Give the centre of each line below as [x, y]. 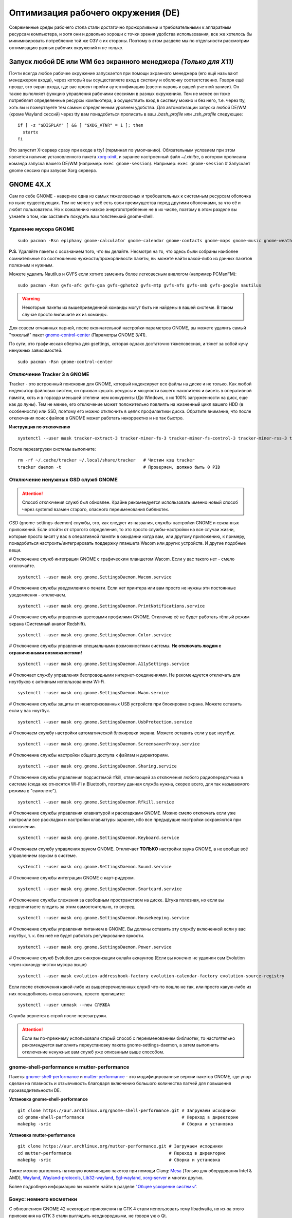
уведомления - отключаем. [38, 595]
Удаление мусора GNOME [42, 229]
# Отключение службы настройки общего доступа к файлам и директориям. [89, 755]
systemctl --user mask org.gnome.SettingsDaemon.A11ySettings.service [104, 664]
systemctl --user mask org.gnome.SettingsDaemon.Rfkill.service [96, 802]
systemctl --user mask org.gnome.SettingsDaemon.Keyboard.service [99, 838]
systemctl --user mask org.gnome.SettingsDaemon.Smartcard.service [100, 889]
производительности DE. [35, 1090]
